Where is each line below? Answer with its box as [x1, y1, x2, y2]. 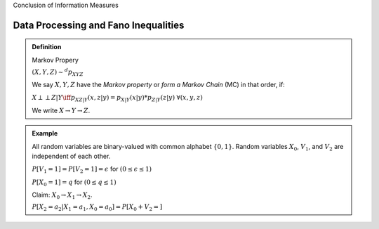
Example [32, 129, 58, 138]
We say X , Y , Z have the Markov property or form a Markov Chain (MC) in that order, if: [32, 80, 286, 89]
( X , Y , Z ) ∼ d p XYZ [32, 67, 84, 77]
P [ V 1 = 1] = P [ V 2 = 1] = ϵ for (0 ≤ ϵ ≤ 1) [32, 165, 152, 175]
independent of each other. [32, 152, 111, 160]
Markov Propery [32, 55, 79, 64]
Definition [32, 43, 62, 51]
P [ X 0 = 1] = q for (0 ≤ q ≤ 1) [32, 178, 117, 188]
